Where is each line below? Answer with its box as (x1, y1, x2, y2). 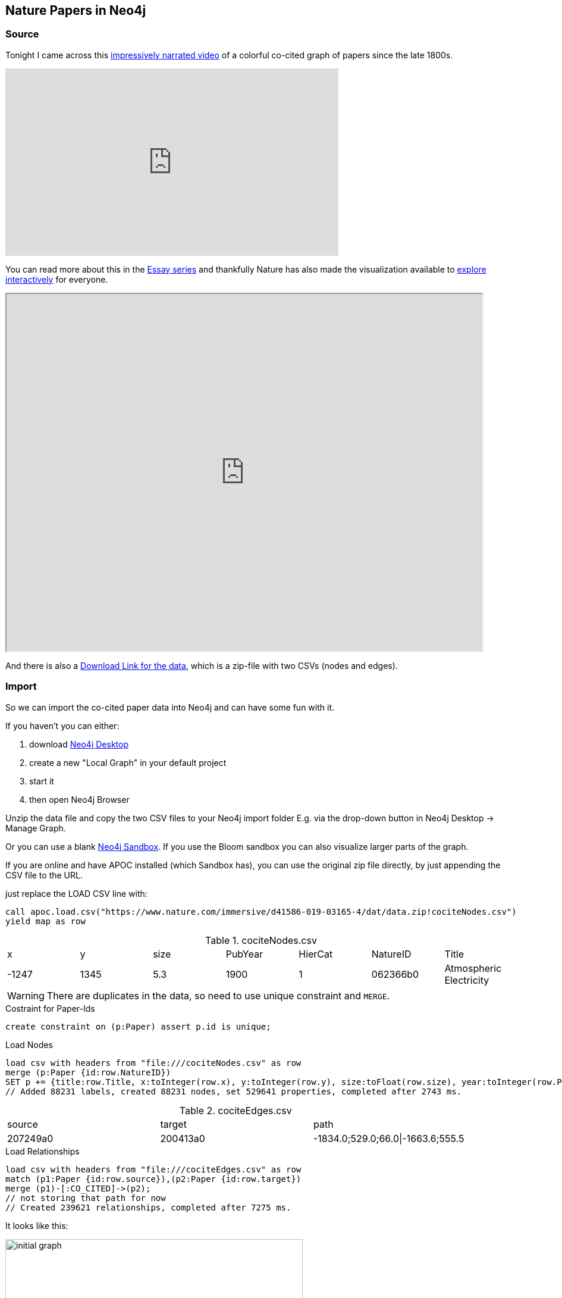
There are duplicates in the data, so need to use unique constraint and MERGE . (46, 989, 390, 1002)
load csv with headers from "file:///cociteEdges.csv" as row (5, 1164, 302, 1174)
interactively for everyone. (5, 274, 108, 284)
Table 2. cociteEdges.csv (179, 1104, 292, 1116)
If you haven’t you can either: (5, 720, 120, 731)
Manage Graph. (5, 822, 66, 833)
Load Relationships (5, 1146, 80, 1156)
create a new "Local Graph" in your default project (29, 757, 227, 768)
